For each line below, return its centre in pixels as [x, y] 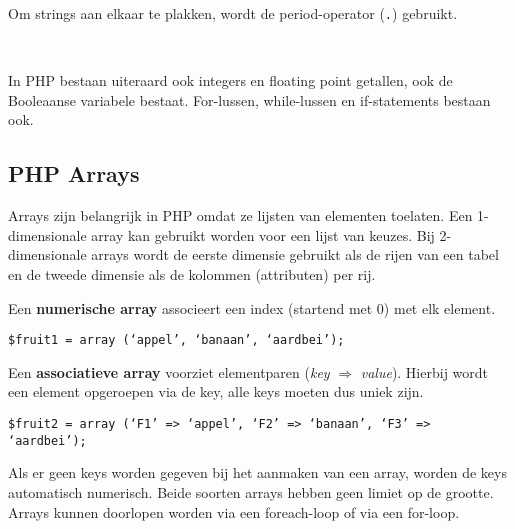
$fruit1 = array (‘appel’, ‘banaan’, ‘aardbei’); [176, 340]
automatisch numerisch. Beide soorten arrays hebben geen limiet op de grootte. [251, 491]
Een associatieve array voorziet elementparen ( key [169, 371]
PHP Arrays [74, 173]
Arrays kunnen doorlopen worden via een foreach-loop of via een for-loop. [234, 511]
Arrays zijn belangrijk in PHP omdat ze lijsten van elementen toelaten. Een [240, 215]
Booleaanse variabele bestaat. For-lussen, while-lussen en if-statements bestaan [249, 99]
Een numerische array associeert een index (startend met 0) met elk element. [252, 307]
